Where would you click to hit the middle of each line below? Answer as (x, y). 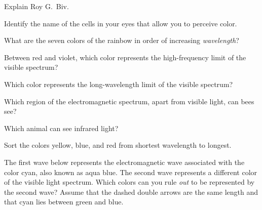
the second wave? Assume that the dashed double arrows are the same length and (131, 192)
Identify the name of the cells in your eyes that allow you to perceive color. (121, 23)
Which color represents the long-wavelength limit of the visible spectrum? (119, 84)
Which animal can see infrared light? (61, 128)
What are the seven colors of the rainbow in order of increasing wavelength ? (122, 40)
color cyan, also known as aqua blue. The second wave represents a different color (131, 172)
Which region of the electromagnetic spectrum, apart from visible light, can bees (129, 101)
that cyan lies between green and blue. (64, 202)
